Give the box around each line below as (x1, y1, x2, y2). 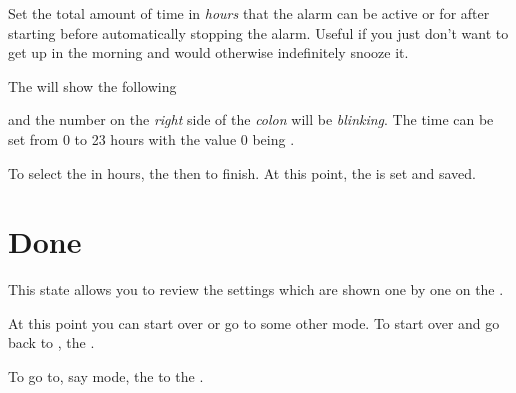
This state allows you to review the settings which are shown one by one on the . (8, 279, 504, 300)
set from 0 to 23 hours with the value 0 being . (8, 128, 295, 149)
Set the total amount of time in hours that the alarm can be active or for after (8, 3, 490, 23)
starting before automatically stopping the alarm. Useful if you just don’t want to (8, 22, 509, 43)
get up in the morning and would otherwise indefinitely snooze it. (8, 42, 409, 63)
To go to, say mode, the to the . (8, 366, 204, 387)
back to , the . (8, 332, 95, 353)
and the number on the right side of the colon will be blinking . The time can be (8, 109, 494, 130)
